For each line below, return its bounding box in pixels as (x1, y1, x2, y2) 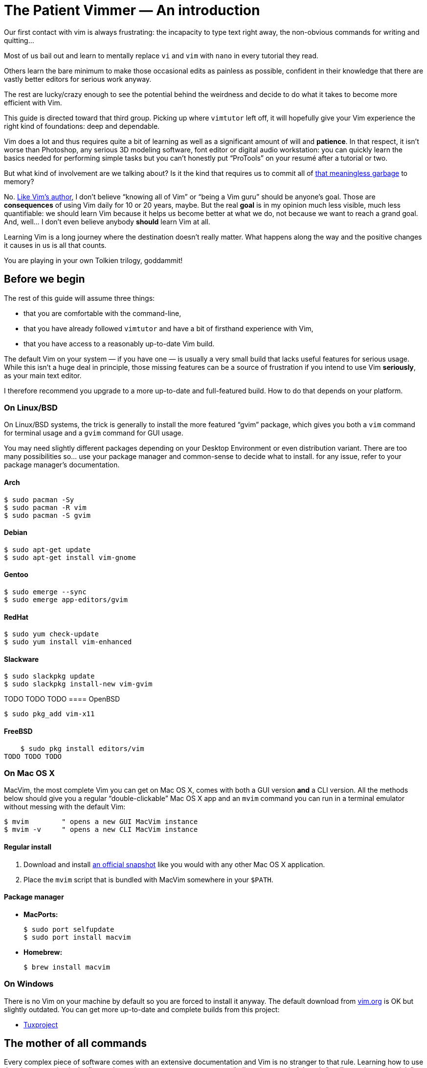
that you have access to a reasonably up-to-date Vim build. (23, 339, 215, 348)
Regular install (4, 843, 52, 851)
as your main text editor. (4, 371, 82, 380)
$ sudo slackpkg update (4, 672, 95, 680)
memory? (4, 177, 34, 186)
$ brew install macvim (23, 963, 111, 971)
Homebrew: (23, 947, 63, 956)
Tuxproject (23, 1020, 58, 1029)
